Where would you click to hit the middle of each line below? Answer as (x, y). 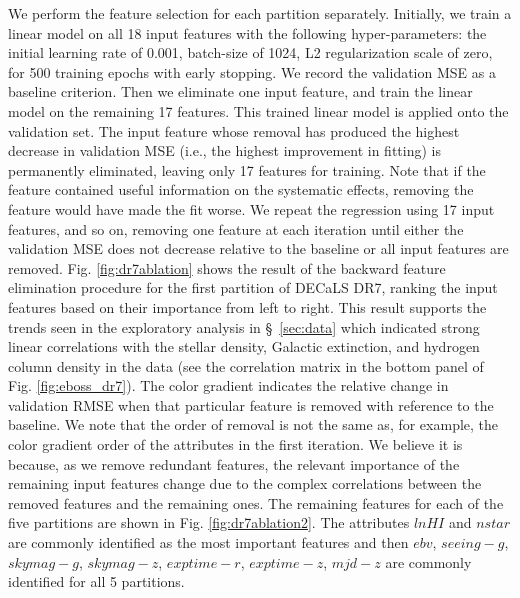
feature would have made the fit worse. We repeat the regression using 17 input (251, 208)
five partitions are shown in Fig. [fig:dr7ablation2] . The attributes (209, 522)
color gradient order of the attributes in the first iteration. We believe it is (235, 444)
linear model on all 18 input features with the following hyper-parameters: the (247, 32)
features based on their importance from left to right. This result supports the (247, 306)
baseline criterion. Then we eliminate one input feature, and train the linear (240, 91)
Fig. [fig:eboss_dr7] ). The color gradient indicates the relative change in (228, 385)
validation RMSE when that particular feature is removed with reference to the (251, 404)
